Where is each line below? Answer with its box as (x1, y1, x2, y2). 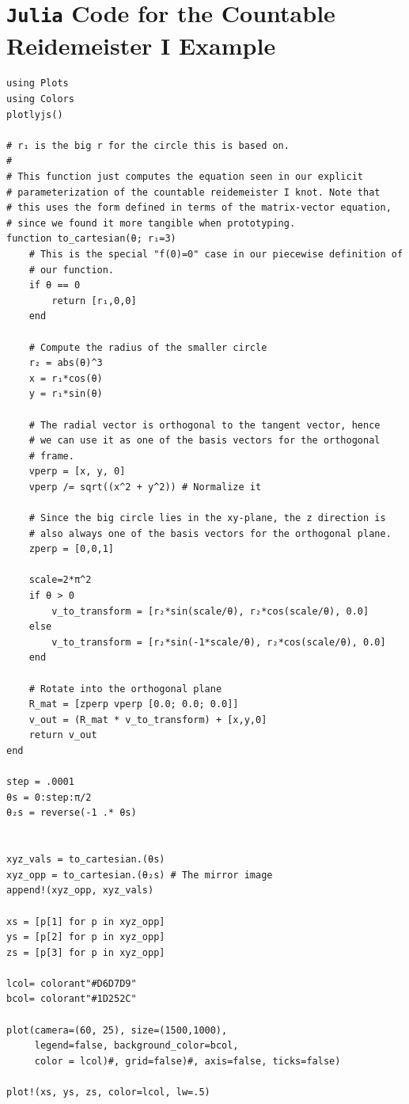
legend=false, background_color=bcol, (34, 1040, 239, 1052)
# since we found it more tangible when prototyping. (6, 217, 296, 229)
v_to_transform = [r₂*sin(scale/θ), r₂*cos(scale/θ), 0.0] (51, 605, 369, 617)
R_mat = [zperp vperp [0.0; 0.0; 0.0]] (28, 699, 239, 710)
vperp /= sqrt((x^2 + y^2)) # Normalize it (28, 481, 262, 493)
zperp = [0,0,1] (28, 543, 115, 555)
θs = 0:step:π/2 (6, 791, 92, 803)
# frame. (28, 450, 74, 462)
